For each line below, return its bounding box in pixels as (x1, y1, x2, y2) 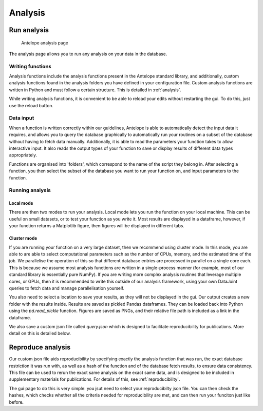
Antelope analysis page (21, 39, 68, 46)
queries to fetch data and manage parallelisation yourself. (9, 285, 125, 291)
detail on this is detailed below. (9, 331, 71, 336)
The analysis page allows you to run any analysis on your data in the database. (9, 51, 168, 57)
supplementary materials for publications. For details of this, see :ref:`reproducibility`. (9, 376, 180, 382)
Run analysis (9, 26, 49, 34)
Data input (9, 115, 34, 121)
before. (9, 399, 24, 405)
